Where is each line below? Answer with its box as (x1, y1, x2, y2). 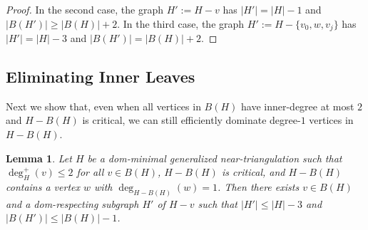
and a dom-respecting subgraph (6, 196, 139, 211)
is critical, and (221, 164, 285, 179)
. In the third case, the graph (117, 16, 245, 31)
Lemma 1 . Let (6, 150, 72, 165)
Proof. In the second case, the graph (6, 2, 164, 16)
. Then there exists (218, 179, 300, 194)
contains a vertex (6, 179, 80, 194)
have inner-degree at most (241, 98, 354, 113)
